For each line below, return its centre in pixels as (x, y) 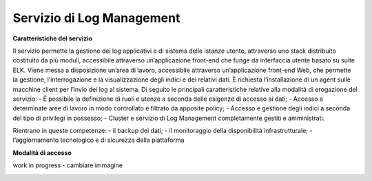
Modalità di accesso (42, 153)
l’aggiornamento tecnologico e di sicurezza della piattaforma (99, 140)
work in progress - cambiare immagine (68, 165)
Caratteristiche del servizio (53, 38)
